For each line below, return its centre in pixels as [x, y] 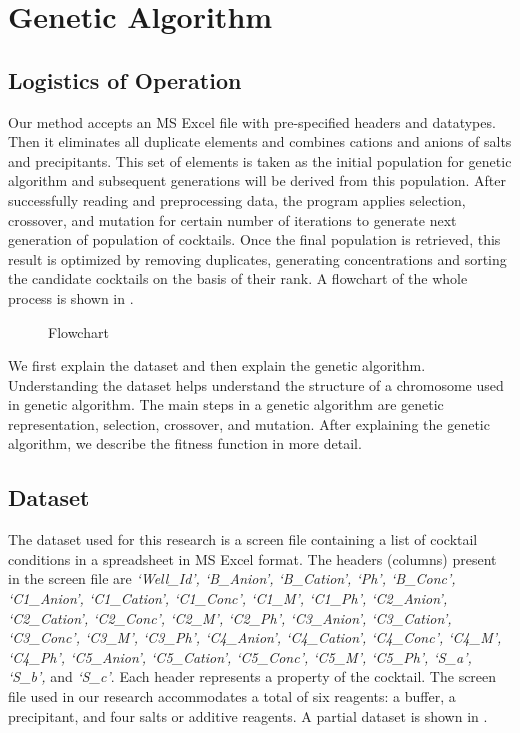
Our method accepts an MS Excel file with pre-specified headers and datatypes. [252, 121]
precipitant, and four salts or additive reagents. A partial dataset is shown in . [248, 715]
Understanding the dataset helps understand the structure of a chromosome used [256, 384]
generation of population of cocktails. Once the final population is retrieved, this [254, 239]
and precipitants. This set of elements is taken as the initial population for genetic [260, 160]
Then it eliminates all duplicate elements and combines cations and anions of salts [260, 141]
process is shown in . [71, 297]
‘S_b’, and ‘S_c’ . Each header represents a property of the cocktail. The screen [252, 676]
